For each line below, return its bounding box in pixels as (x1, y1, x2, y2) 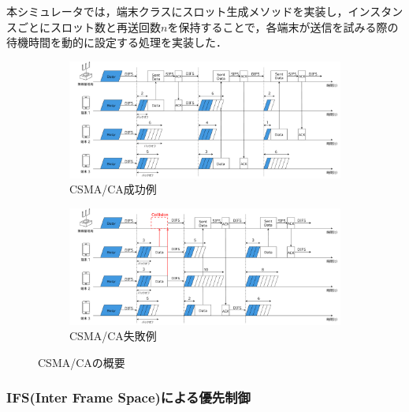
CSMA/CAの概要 (38, 354, 125, 370)
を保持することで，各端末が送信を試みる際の (167, 18, 399, 35)
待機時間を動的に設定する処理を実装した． (6, 34, 227, 51)
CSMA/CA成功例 (69, 181, 157, 197)
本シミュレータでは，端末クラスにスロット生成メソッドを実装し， (6, 3, 348, 19)
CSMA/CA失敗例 (69, 328, 157, 344)
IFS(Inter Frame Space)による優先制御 (6, 388, 251, 407)
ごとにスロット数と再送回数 (17, 18, 161, 35)
